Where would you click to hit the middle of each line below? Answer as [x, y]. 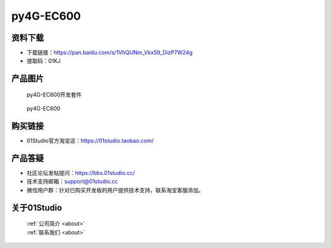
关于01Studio [37, 208]
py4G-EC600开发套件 [54, 95]
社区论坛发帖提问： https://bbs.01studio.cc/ [81, 173]
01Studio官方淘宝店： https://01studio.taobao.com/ [90, 141]
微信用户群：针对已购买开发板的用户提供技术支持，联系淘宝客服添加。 [115, 190]
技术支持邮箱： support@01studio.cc [72, 182]
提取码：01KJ [44, 61]
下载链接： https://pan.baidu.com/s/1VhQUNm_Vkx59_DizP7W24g [110, 53]
